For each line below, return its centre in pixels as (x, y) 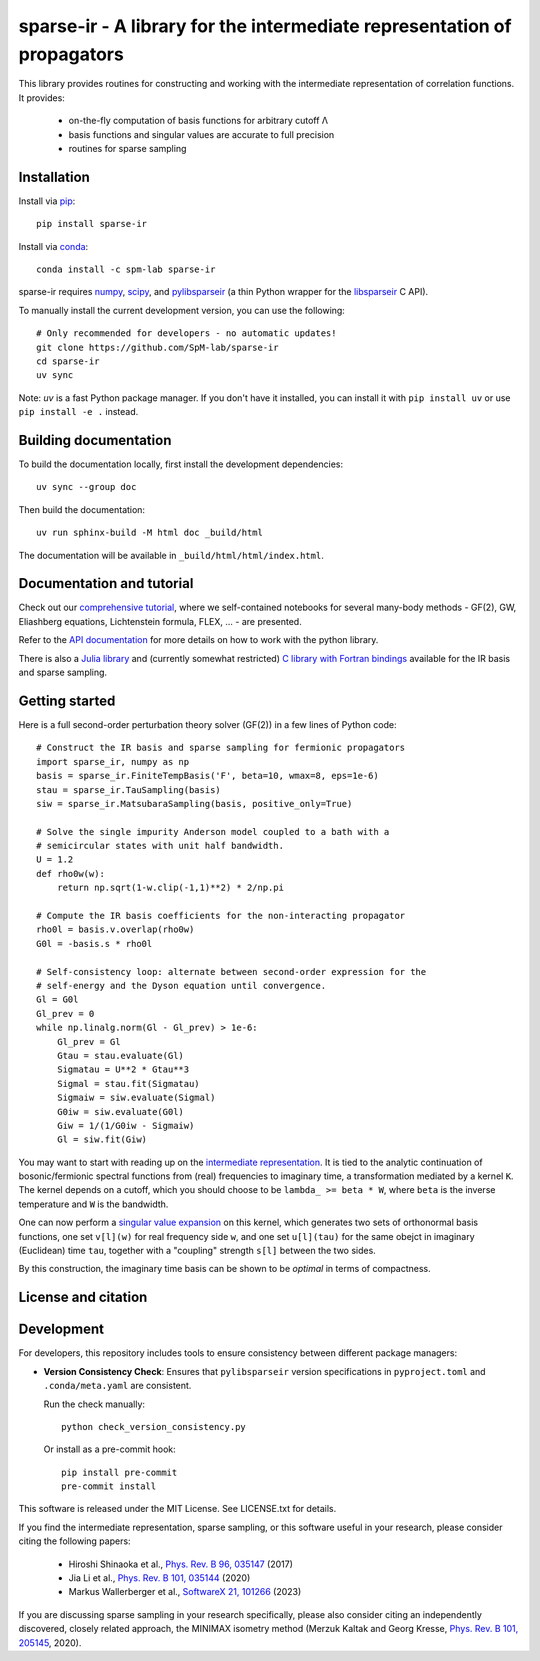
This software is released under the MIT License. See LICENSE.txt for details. (177, 1509)
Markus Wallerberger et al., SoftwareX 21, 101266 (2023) (185, 1592)
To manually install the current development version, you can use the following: (181, 310)
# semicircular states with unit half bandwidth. (160, 846)
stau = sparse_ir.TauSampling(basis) (129, 789)
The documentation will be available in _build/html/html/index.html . (171, 555)
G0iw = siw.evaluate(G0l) (120, 1111)
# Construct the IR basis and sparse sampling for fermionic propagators (221, 748)
